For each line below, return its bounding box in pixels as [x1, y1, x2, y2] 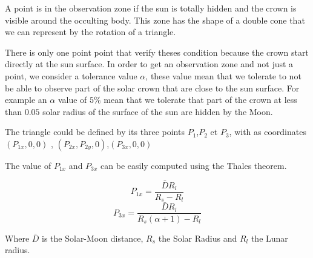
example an [5, 93, 47, 106]
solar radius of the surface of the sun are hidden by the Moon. [42, 105, 273, 117]
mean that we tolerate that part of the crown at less [104, 93, 297, 106]
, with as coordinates [229, 125, 306, 138]
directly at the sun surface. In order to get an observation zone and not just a [5, 58, 294, 70]
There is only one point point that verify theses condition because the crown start [5, 45, 309, 58]
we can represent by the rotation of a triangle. [5, 25, 176, 38]
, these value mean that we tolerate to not [145, 69, 301, 82]
